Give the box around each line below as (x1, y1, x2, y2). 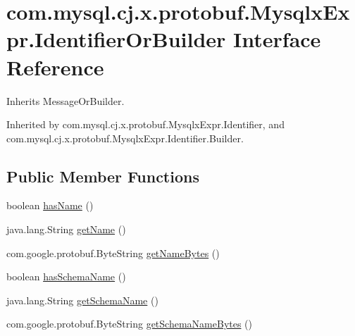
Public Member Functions (6, 165, 199, 187)
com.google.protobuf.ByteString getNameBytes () (6, 245, 220, 260)
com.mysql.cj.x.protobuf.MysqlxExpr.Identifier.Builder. (6, 130, 244, 145)
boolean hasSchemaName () (6, 269, 126, 284)
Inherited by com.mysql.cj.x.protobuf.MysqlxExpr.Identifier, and (6, 117, 285, 132)
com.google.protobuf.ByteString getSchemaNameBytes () (6, 316, 253, 331)
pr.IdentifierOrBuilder (6, 25, 226, 54)
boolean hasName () (6, 198, 94, 213)
